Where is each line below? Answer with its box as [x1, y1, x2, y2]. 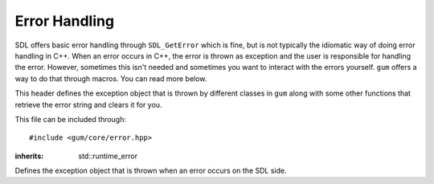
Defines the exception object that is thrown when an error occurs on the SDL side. [14, 166, 287, 176]
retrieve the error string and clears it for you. [14, 100, 162, 109]
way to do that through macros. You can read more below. [14, 73, 207, 84]
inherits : [14, 151, 44, 161]
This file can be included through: [14, 114, 127, 124]
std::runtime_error [78, 151, 138, 161]
